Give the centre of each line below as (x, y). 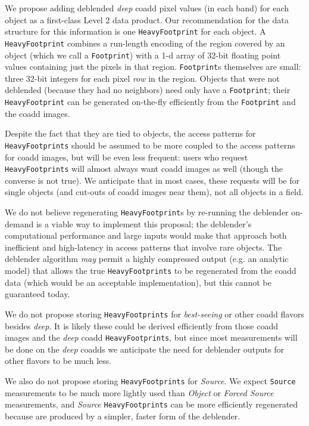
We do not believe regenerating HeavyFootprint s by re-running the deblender (147, 212)
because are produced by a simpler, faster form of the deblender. (123, 416)
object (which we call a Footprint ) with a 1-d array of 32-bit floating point (143, 55)
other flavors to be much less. (58, 361)
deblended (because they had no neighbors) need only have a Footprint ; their (148, 90)
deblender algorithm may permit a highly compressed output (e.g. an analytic (147, 259)
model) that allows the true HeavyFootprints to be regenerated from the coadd (151, 271)
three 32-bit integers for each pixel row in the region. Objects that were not (142, 78)
